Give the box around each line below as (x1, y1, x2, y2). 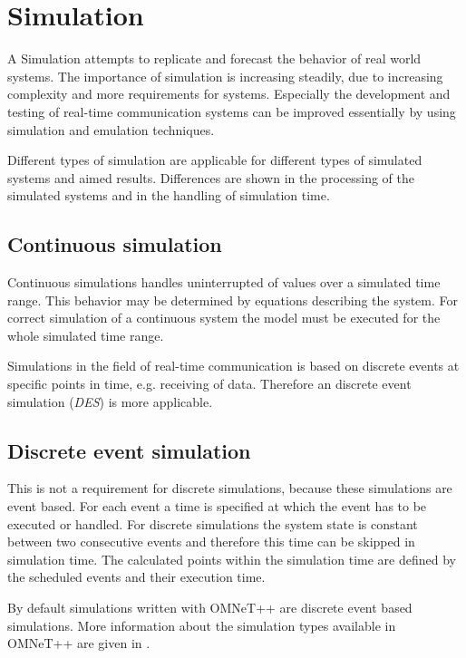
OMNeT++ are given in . (7, 634, 150, 653)
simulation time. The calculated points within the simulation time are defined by (7, 549, 456, 568)
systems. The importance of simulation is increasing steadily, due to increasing (7, 66, 443, 85)
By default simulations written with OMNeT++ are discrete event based (7, 598, 413, 616)
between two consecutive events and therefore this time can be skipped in (7, 532, 415, 551)
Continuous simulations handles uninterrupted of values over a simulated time (7, 273, 441, 292)
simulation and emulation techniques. (7, 120, 215, 139)
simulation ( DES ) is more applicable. (7, 392, 213, 411)
